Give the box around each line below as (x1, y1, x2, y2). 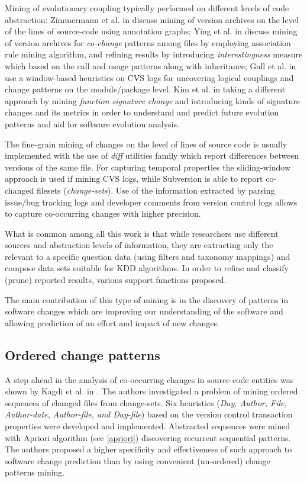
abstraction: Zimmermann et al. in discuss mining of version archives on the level (5, 13, 299, 25)
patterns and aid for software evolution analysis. (5, 117, 179, 130)
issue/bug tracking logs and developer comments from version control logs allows (5, 195, 298, 208)
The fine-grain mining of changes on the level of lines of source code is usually (5, 137, 287, 150)
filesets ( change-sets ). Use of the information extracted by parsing (37, 184, 275, 196)
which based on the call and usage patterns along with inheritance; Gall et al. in (5, 59, 296, 72)
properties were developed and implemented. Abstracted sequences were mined (5, 420, 290, 432)
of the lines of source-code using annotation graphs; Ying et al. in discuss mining (5, 25, 298, 37)
